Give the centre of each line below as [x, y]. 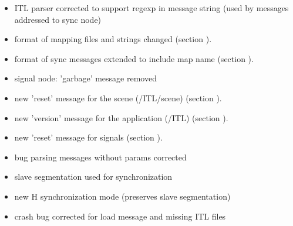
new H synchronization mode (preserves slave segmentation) [122, 196]
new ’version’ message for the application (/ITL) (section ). [121, 117]
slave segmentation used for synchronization [93, 177]
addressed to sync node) [58, 19]
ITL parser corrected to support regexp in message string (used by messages [151, 8]
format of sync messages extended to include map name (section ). [134, 58]
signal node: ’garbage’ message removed [85, 78]
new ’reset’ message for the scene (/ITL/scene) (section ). [118, 97]
